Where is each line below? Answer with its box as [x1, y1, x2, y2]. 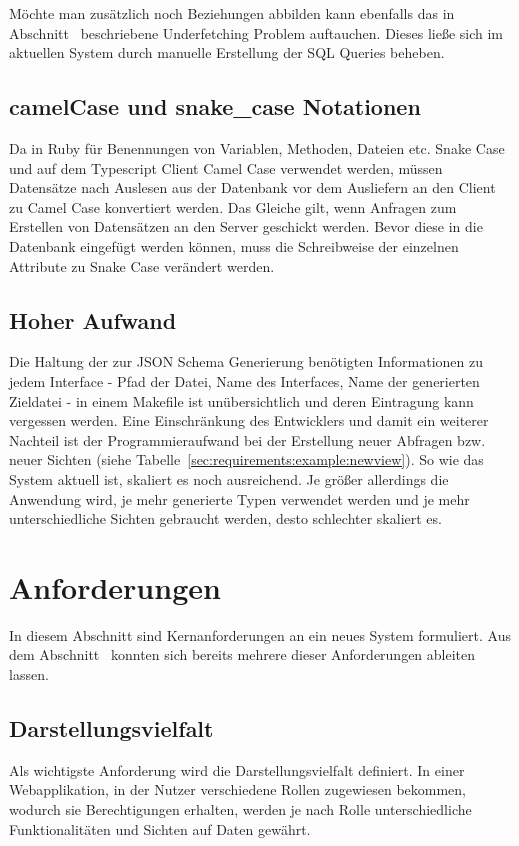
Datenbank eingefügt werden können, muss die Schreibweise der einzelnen [9, 235, 459, 256]
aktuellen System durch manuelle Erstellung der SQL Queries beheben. [9, 42, 445, 63]
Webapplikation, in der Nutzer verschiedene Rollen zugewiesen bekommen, [9, 779, 467, 800]
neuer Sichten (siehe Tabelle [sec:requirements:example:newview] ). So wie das [9, 449, 484, 470]
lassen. [9, 664, 49, 684]
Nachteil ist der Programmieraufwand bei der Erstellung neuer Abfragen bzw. [9, 429, 486, 450]
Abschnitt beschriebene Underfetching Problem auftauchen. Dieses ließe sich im [9, 22, 503, 43]
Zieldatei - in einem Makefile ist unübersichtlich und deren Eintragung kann [9, 390, 474, 411]
